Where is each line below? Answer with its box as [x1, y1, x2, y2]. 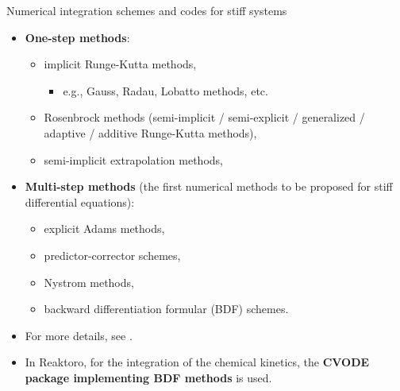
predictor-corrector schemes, [44, 246, 181, 263]
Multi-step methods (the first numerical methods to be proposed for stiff [25, 178, 393, 195]
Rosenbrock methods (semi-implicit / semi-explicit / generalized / [44, 109, 365, 126]
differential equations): [25, 193, 135, 210]
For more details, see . [25, 327, 133, 343]
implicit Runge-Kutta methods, [44, 56, 197, 72]
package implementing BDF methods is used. [25, 369, 272, 385]
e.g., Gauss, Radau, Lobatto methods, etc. [63, 82, 268, 99]
